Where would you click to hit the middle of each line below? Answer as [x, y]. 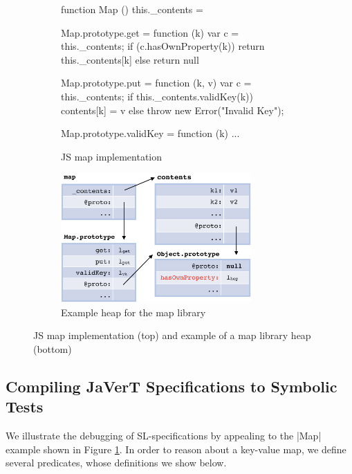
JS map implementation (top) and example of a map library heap [172, 335]
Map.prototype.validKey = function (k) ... [150, 133]
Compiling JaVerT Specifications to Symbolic [172, 386]
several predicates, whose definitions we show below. [116, 463]
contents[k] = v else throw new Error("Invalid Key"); [173, 110]
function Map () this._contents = [132, 9]
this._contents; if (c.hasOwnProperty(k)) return [163, 46]
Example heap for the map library [133, 312]
